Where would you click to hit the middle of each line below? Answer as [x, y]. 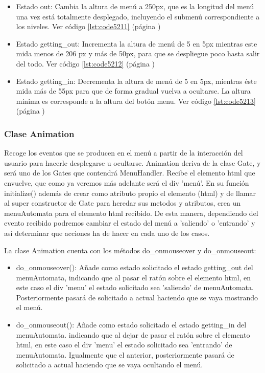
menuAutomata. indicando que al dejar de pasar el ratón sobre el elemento [133, 334]
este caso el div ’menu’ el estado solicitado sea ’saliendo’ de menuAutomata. [135, 287]
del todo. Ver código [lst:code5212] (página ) [86, 63]
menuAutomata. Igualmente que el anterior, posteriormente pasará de [125, 354]
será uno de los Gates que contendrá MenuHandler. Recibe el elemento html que [130, 173]
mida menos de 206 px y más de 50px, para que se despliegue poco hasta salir [138, 53]
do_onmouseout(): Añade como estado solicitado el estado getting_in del [131, 325]
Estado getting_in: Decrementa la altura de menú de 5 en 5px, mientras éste [136, 81]
